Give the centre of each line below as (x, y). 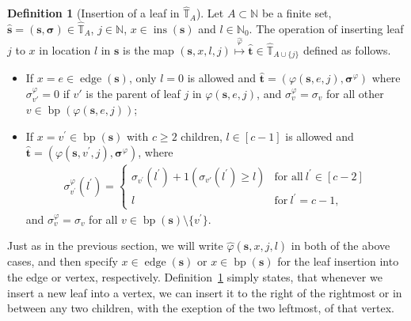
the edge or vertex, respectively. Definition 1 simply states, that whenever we (195, 276)
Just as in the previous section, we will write (115, 245)
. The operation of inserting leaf (326, 29)
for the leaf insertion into (338, 261)
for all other (355, 94)
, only (143, 78)
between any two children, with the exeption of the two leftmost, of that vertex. (201, 308)
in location (65, 49)
